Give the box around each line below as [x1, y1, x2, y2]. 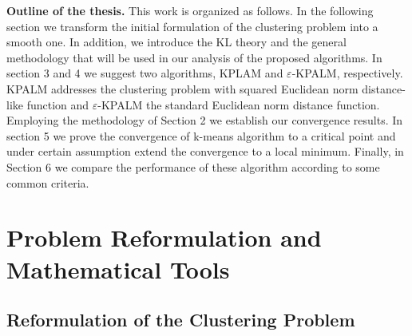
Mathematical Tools [6, 252, 230, 285]
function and [26, 96, 89, 113]
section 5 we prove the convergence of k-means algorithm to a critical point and [6, 127, 396, 144]
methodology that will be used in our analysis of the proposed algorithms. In [6, 49, 382, 65]
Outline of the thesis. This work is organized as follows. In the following [6, 2, 374, 18]
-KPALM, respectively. [291, 65, 403, 81]
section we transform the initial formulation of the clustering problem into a [6, 18, 378, 34]
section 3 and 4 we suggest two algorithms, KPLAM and [6, 65, 283, 81]
